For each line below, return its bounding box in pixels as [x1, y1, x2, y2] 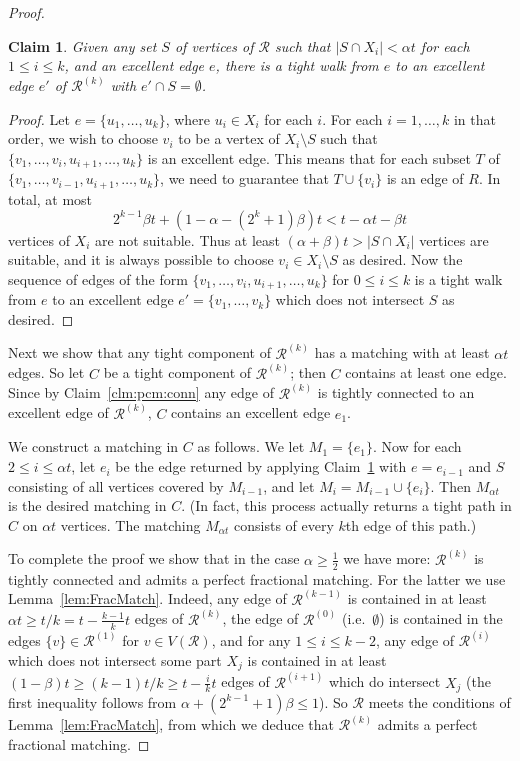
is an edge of [386, 168, 464, 189]
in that [453, 108, 496, 129]
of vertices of [174, 35, 254, 56]
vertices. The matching [60, 514, 201, 535]
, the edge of [222, 608, 299, 629]
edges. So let [8, 362, 85, 383]
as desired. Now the [342, 249, 463, 270]
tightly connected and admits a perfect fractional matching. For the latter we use [8, 568, 506, 589]
